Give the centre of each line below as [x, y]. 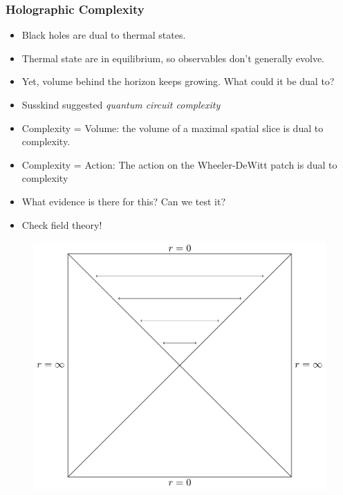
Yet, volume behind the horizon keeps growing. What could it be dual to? [178, 81]
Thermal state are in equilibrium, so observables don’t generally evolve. [173, 58]
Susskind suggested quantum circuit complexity [121, 104]
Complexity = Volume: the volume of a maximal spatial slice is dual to [173, 128]
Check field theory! [62, 224]
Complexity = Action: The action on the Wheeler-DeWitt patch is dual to [179, 164]
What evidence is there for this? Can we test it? [124, 201]
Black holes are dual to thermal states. [104, 35]
